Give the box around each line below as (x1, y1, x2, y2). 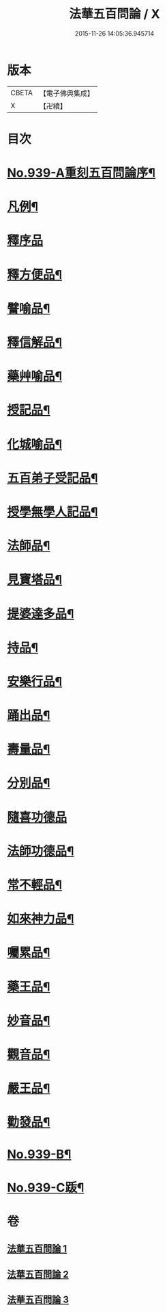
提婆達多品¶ (7, 606, 74, 621)
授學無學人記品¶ (7, 504, 98, 519)
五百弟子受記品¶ (7, 470, 98, 486)
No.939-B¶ (7, 1146, 72, 1162)
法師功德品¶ (7, 843, 74, 858)
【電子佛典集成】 (39, 88, 94, 98)
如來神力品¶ (7, 911, 74, 927)
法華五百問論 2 (7, 1268, 70, 1280)
